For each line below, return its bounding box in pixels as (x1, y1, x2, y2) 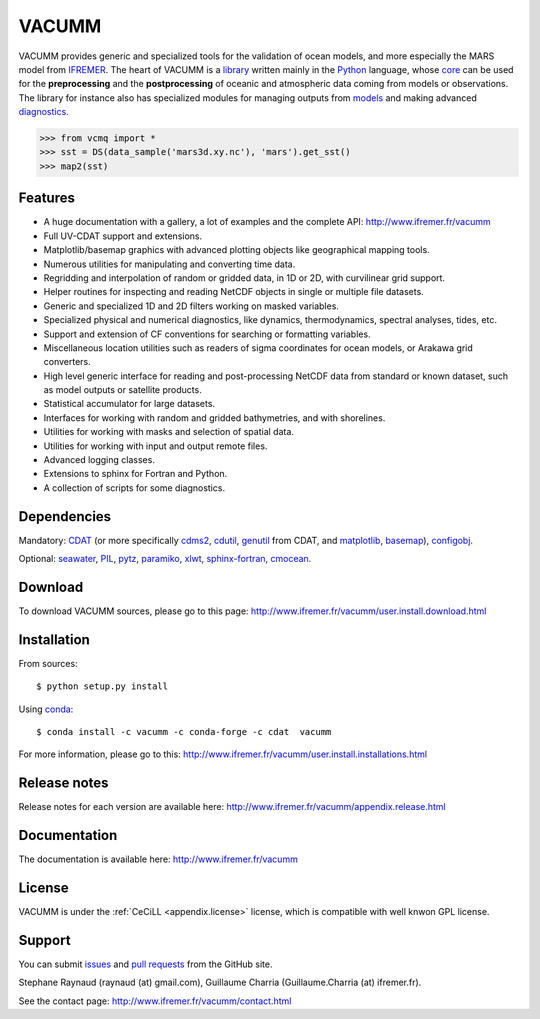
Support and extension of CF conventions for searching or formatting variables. (43, 328, 371, 340)
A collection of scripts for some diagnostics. (43, 481, 225, 494)
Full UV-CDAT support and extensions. (43, 230, 203, 242)
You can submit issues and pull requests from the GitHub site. (18, 958, 274, 970)
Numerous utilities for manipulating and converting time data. (43, 258, 296, 270)
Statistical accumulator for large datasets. (43, 398, 215, 410)
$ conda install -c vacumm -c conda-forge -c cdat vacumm (36, 726, 332, 738)
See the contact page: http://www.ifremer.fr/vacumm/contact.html (18, 995, 292, 1007)
